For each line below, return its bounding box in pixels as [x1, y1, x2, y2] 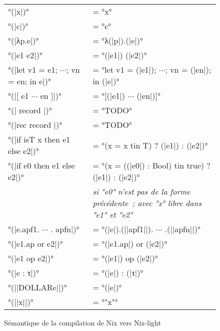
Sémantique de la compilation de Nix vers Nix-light [4, 317, 161, 327]
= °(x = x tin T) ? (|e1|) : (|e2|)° [92, 139, 208, 151]
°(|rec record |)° [8, 119, 62, 130]
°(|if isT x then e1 [8, 133, 70, 145]
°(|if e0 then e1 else [8, 159, 75, 171]
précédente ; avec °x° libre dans [92, 197, 201, 209]
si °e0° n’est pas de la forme [92, 186, 190, 197]
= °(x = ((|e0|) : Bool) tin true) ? [92, 159, 210, 171]
